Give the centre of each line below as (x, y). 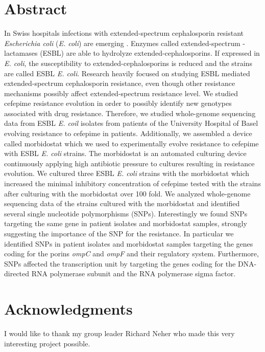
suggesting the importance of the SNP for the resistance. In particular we (119, 233)
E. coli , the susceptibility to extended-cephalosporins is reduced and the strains (128, 63)
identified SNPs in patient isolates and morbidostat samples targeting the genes (129, 243)
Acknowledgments (68, 309)
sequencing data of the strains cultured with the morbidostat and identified (122, 203)
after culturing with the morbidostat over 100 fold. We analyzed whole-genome (127, 193)
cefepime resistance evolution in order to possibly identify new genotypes (118, 103)
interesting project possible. (47, 343)
